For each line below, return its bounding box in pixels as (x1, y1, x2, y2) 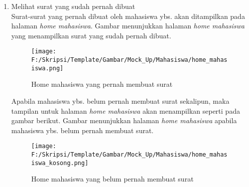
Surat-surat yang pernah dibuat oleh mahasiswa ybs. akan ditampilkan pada (11, 10, 245, 21)
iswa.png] (31, 64, 64, 72)
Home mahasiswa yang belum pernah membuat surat (31, 174, 194, 184)
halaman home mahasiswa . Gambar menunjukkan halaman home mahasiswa (11, 20, 245, 31)
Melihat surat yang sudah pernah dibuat (11, 1, 135, 11)
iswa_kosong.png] (31, 159, 89, 167)
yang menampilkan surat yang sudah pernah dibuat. (11, 30, 171, 40)
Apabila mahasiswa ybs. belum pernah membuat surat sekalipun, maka (11, 95, 230, 106)
